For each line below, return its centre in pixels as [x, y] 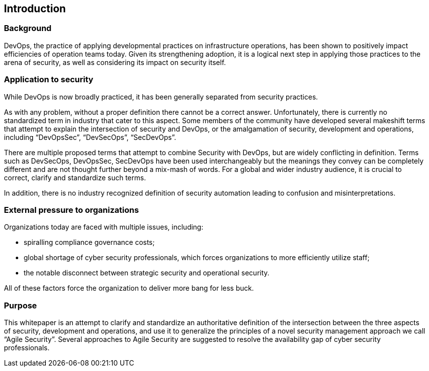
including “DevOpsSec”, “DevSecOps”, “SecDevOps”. [90, 137]
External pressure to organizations [71, 210]
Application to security [49, 80]
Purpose [20, 305]
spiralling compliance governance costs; [89, 242]
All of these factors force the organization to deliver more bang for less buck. [129, 288]
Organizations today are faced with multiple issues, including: [104, 227]
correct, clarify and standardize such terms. [75, 177]
